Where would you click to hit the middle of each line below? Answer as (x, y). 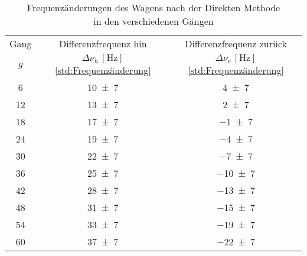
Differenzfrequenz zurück (236, 43)
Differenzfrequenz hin (103, 43)
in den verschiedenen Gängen (153, 21)
